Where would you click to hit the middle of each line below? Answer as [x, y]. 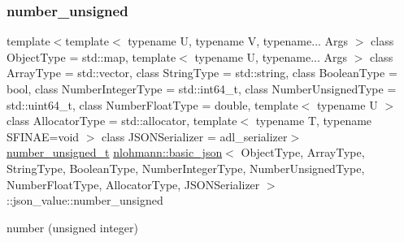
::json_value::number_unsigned [85, 200]
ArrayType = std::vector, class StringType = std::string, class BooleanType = [202, 73]
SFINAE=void [43, 136]
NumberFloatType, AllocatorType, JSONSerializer [133, 184]
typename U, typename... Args [271, 56]
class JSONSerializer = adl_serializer [195, 136]
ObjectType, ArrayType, [303, 152]
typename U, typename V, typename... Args [238, 41]
